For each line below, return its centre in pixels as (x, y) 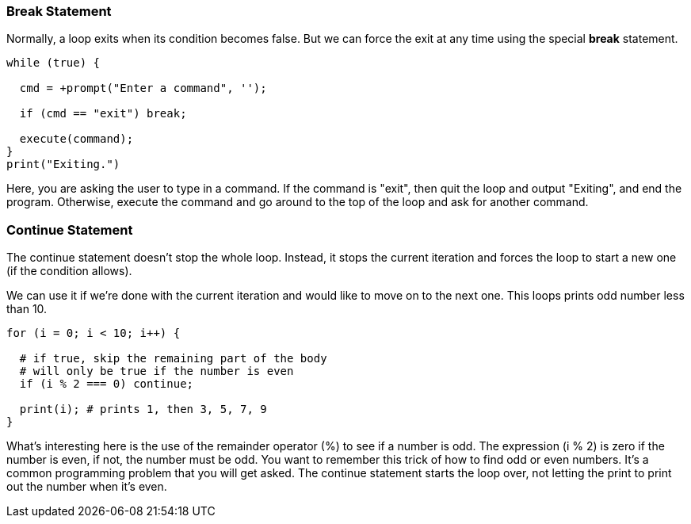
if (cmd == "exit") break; (103, 114)
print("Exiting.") (63, 164)
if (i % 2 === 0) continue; (107, 384)
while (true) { (53, 63)
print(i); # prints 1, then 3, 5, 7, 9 (143, 409)
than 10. (27, 309)
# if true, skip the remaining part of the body (173, 359)
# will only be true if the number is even (157, 371)
